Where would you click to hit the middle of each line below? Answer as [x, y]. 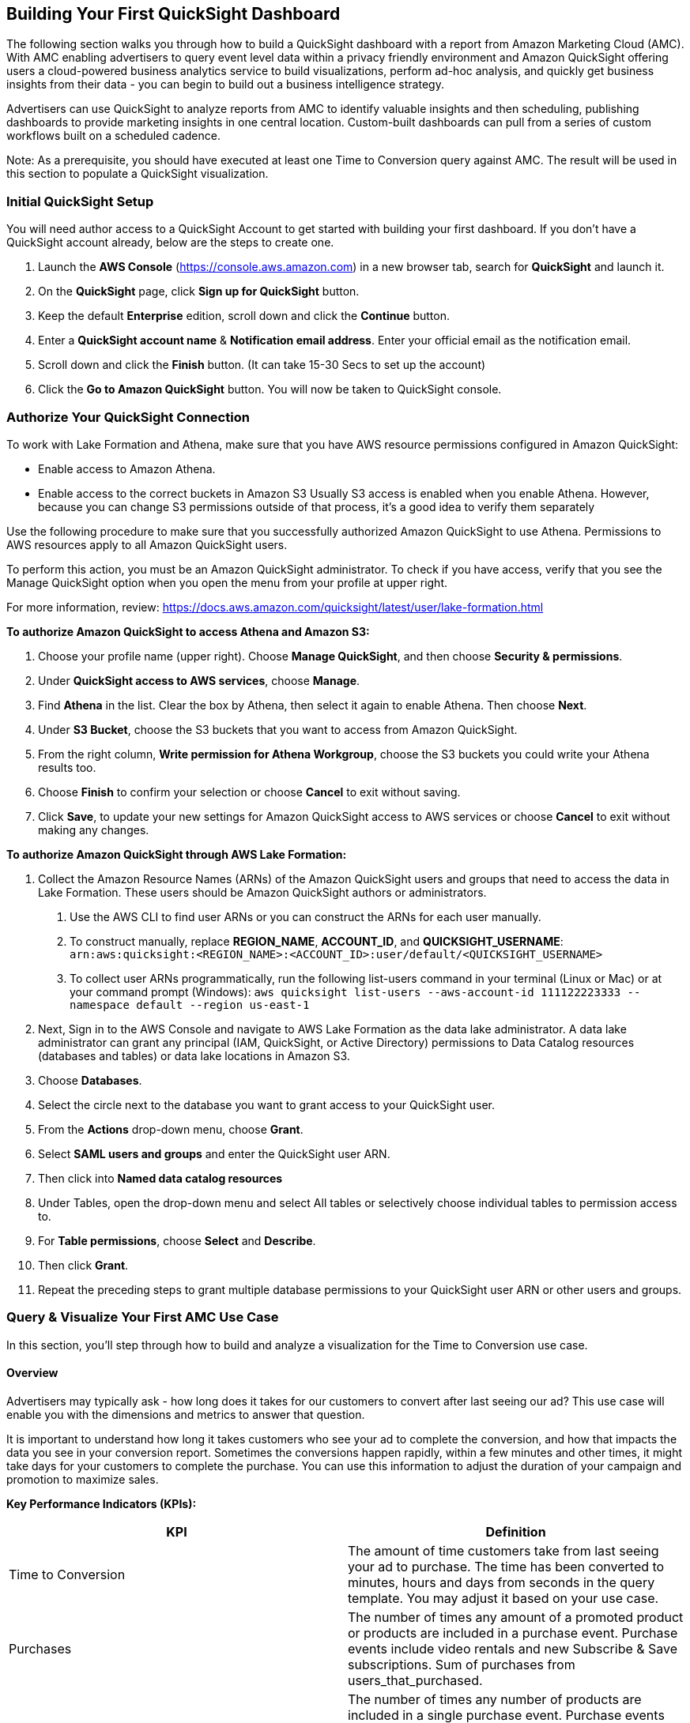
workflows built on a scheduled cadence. [113, 136]
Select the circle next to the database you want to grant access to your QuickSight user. [267, 1104]
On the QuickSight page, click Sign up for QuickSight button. [199, 292]
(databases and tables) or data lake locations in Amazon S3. [194, 1055]
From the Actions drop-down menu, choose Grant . [171, 1129]
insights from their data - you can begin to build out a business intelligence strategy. [225, 85]
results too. [67, 767]
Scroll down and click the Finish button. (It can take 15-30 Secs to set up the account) [262, 365]
